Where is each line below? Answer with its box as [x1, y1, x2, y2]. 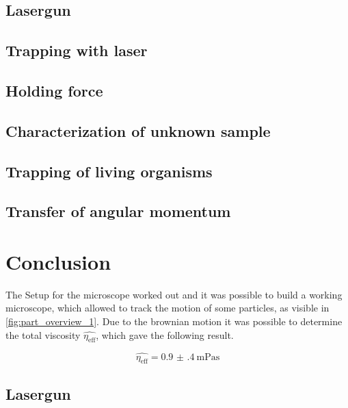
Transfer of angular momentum [5, 201, 231, 222]
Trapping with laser [5, 40, 148, 61]
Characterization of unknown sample [5, 120, 271, 141]
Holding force [5, 79, 103, 101]
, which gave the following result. [96, 327, 234, 342]
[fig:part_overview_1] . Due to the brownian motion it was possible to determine [5, 314, 343, 328]
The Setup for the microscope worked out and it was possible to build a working [5, 287, 343, 301]
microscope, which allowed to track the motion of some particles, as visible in [5, 301, 330, 315]
